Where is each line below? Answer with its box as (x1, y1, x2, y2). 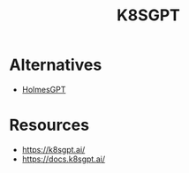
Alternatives (9, 55, 102, 75)
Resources (9, 116, 90, 135)
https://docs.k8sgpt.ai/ (21, 154, 106, 164)
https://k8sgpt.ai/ (21, 144, 86, 154)
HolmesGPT (21, 84, 66, 94)
